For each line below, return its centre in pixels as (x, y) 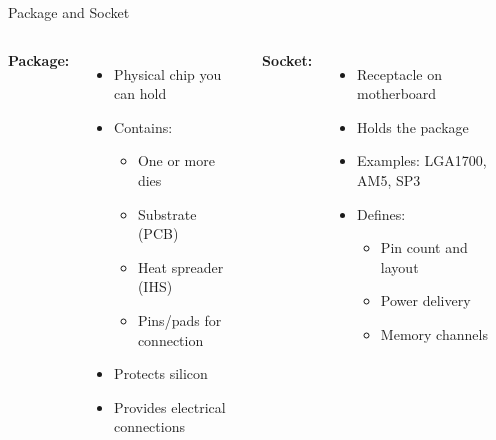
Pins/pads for (179, 319)
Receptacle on (400, 73)
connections (149, 426)
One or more (176, 160)
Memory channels (434, 333)
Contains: (143, 126)
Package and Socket (69, 12)
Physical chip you (168, 73)
